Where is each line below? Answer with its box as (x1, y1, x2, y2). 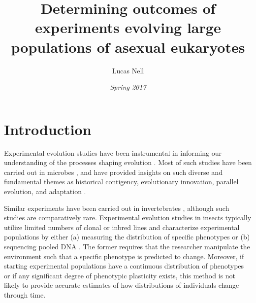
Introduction (4, 119, 92, 139)
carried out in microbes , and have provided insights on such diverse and (4, 167, 223, 177)
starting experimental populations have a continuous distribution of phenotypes (4, 261, 244, 271)
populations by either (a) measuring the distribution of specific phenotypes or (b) (4, 232, 250, 242)
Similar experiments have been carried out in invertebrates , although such (4, 202, 229, 213)
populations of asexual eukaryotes (11, 36, 245, 57)
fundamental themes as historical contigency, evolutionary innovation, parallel (4, 176, 239, 187)
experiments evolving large (35, 17, 221, 37)
